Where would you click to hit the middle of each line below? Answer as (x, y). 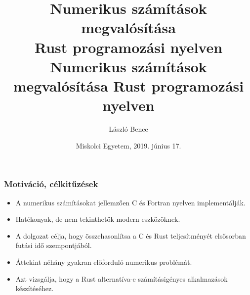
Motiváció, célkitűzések (51, 184)
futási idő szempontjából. (54, 245)
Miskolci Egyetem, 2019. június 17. (128, 145)
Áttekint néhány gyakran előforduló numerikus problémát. (104, 262)
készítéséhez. (35, 288)
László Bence (128, 129)
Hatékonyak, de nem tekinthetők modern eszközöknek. (98, 219)
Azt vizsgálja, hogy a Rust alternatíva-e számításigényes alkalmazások (122, 278)
